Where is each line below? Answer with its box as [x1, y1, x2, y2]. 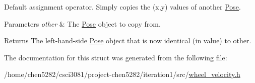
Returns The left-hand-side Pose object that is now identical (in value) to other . [4, 35, 251, 46]
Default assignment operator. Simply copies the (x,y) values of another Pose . [4, 2, 241, 12]
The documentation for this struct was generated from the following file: [4, 52, 227, 62]
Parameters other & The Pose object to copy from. [4, 18, 161, 29]
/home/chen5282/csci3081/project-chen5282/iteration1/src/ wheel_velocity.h [4, 69, 240, 79]
